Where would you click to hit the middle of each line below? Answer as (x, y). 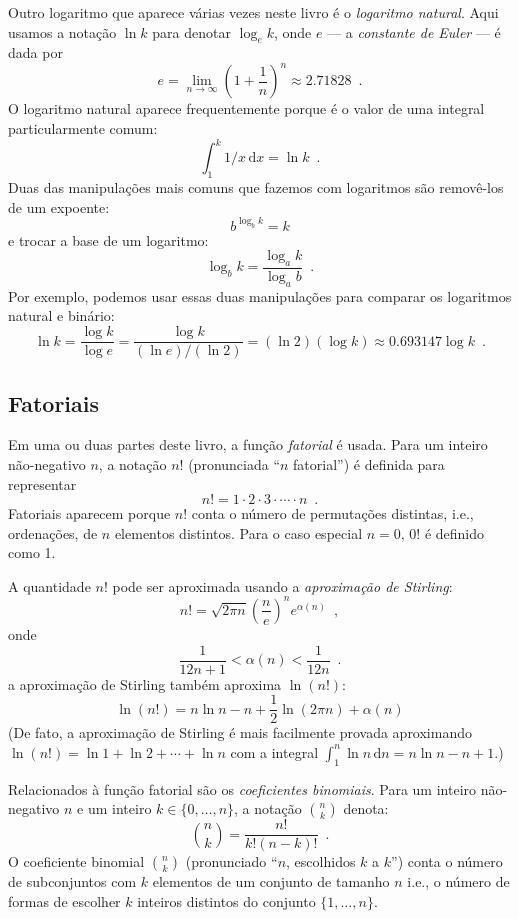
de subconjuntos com (72, 881)
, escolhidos (321, 861)
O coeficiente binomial (76, 861)
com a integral (274, 751)
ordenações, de (53, 532)
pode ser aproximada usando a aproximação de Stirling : (282, 585)
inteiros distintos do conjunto (226, 900)
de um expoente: (59, 206)
